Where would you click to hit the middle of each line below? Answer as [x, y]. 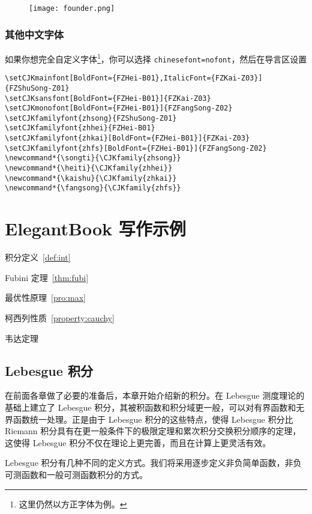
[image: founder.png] [72, 8]
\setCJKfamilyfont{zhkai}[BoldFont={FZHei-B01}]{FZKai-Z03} [127, 138]
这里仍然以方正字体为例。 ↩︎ [73, 503]
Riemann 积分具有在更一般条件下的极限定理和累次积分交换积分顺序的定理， [153, 431]
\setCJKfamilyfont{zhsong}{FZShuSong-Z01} [91, 118]
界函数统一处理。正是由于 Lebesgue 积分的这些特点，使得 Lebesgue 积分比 [149, 419]
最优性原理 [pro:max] [46, 298]
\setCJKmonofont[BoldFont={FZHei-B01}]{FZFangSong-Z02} [119, 108]
